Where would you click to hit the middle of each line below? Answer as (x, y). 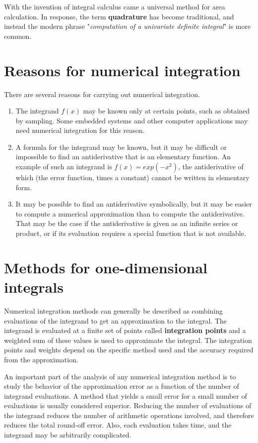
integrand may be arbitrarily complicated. (68, 435)
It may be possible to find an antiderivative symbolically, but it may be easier (134, 204)
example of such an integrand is (64, 166)
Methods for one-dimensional (106, 267)
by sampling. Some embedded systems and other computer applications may (132, 120)
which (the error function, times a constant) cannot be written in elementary (132, 177)
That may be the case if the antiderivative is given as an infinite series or (127, 223)
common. (18, 36)
